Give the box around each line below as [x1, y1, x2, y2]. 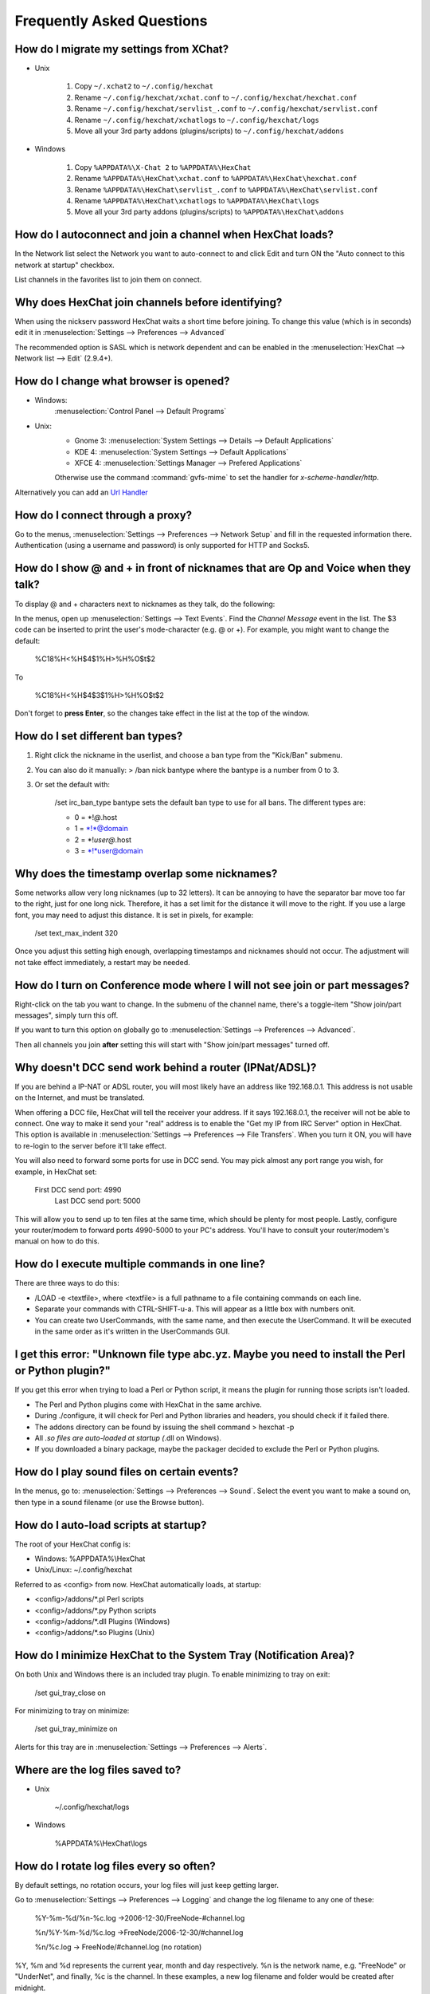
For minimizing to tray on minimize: [14, 1706, 130, 1716]
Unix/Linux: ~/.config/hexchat [34, 1565, 133, 1574]
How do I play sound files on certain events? [14, 1465, 239, 1479]
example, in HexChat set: [14, 1167, 97, 1176]
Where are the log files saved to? [14, 1763, 182, 1776]
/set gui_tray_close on [34, 1688, 107, 1697]
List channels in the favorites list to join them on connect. [14, 275, 202, 285]
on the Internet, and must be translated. [14, 1093, 145, 1102]
